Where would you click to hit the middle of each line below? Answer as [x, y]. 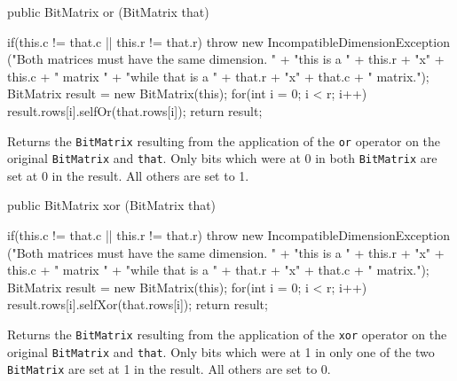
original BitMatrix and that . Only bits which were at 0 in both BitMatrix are [222, 158]
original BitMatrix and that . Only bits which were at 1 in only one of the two [221, 351]
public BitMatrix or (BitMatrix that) [108, 12]
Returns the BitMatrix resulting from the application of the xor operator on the [227, 334]
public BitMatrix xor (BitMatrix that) [112, 205]
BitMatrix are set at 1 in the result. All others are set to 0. [169, 369]
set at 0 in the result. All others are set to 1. [128, 175]
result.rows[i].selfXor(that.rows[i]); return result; [138, 304]
